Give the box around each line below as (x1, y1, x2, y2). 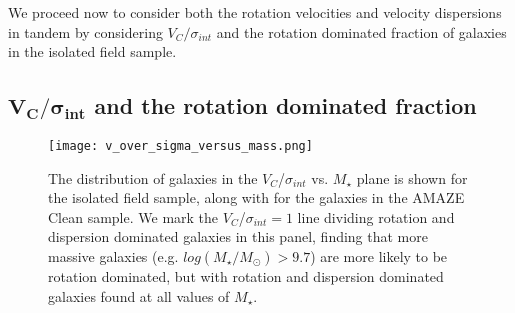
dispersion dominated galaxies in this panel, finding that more (48, 226, 428, 247)
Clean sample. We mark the (48, 206, 219, 227)
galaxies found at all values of (48, 285, 230, 306)
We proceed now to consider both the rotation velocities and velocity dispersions (8, 2, 502, 22)
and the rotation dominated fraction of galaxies (216, 21, 507, 42)
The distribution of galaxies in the (48, 167, 258, 188)
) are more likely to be (310, 246, 448, 267)
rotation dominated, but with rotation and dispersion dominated (48, 266, 444, 287)
